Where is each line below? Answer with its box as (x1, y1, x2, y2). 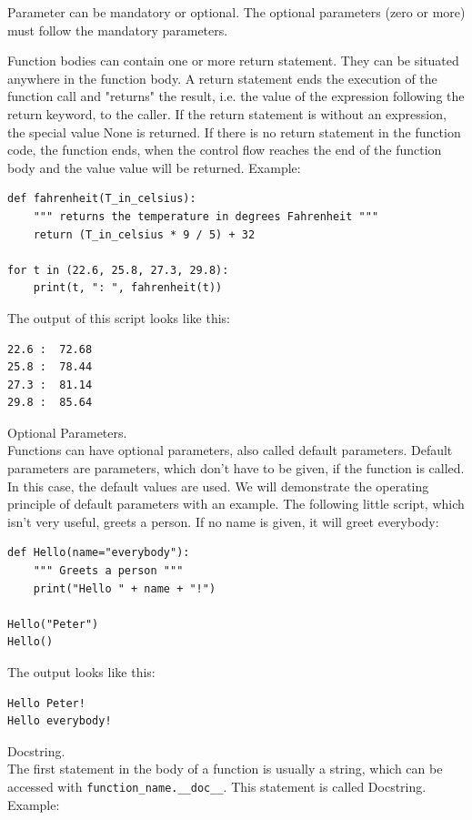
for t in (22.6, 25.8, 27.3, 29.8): (7, 263, 229, 277)
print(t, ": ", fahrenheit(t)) (33, 281, 223, 295)
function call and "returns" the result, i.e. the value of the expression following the (7, 86, 465, 106)
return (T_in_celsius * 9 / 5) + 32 (33, 228, 256, 241)
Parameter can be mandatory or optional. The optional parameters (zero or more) (7, 3, 466, 21)
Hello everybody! (7, 714, 112, 728)
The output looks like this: (7, 663, 156, 681)
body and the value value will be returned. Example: (7, 157, 301, 177)
